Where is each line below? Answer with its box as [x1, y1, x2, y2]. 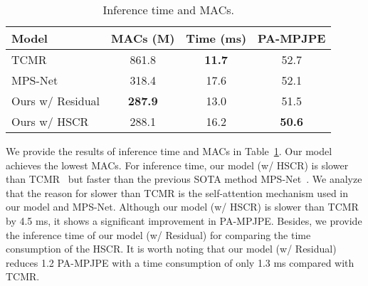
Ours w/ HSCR [11, 113, 89, 129]
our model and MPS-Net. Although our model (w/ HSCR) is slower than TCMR [6, 199, 359, 214]
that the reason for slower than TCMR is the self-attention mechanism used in [6, 185, 349, 200]
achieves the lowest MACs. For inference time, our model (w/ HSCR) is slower [6, 157, 349, 172]
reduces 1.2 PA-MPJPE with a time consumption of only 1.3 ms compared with [6, 255, 354, 270]
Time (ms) [186, 30, 247, 46]
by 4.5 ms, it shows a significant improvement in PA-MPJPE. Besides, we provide [6, 213, 362, 228]
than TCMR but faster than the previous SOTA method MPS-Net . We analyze [6, 171, 362, 186]
